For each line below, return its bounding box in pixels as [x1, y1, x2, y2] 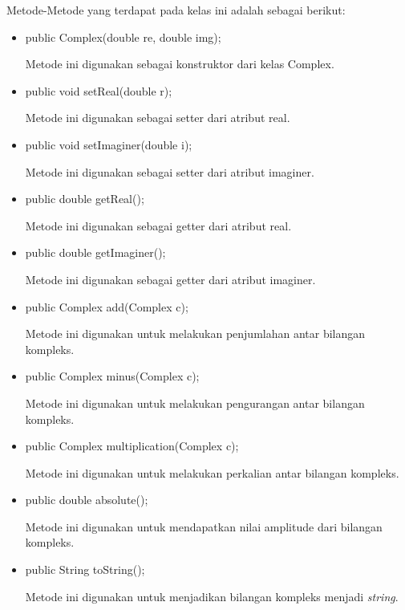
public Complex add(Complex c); [25, 298, 188, 315]
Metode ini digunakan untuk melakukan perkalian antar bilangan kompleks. [25, 464, 399, 481]
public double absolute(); [25, 491, 148, 508]
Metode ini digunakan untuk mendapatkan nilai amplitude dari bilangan [25, 518, 383, 535]
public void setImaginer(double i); [25, 136, 192, 152]
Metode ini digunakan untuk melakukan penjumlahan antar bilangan [25, 325, 366, 342]
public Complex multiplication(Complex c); [25, 437, 239, 454]
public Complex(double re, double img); [25, 28, 221, 45]
